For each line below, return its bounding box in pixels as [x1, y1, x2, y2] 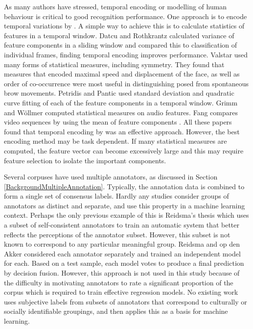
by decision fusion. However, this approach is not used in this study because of [4, 268, 240, 278]
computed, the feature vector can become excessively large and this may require [4, 145, 244, 155]
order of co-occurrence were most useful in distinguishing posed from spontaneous [4, 78, 249, 88]
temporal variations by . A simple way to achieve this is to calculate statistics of [4, 21, 245, 31]
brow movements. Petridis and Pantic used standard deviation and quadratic [4, 88, 234, 98]
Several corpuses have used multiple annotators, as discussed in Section [4, 172, 218, 182]
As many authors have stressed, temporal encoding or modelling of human [4, 1, 227, 11]
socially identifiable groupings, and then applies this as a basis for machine [4, 306, 228, 316]
